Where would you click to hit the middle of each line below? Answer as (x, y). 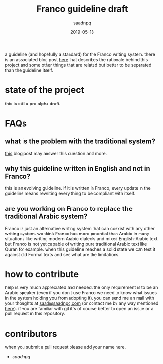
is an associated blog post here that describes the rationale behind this (77, 59)
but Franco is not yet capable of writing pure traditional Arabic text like (76, 244)
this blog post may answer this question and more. (56, 153)
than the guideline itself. (29, 70)
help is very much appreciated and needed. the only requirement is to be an (81, 287)
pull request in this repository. (35, 314)
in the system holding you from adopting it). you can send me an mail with (80, 298)
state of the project (45, 90)
